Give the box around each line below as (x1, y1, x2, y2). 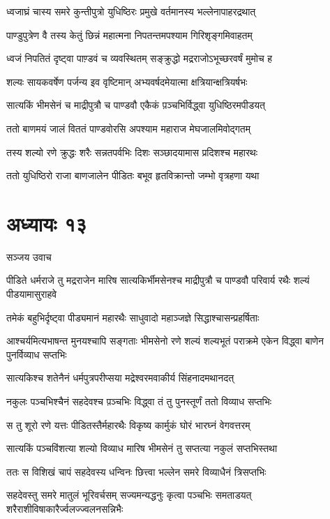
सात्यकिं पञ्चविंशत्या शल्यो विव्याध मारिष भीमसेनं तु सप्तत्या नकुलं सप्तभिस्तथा (6, 441, 278, 456)
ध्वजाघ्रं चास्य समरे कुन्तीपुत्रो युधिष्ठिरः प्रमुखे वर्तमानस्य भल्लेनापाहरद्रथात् (6, 4, 256, 18)
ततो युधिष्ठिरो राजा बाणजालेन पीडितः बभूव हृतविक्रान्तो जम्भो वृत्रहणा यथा (6, 168, 260, 183)
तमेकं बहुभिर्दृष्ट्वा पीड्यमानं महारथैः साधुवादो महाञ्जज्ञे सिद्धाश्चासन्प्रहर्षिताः (6, 310, 260, 324)
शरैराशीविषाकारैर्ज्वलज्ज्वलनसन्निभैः (6, 502, 123, 516)
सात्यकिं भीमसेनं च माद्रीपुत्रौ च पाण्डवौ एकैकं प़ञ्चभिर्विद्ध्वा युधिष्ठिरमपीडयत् (6, 98, 265, 112)
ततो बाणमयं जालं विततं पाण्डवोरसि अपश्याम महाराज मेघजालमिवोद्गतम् (6, 121, 251, 135)
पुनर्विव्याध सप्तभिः (6, 347, 67, 361)
